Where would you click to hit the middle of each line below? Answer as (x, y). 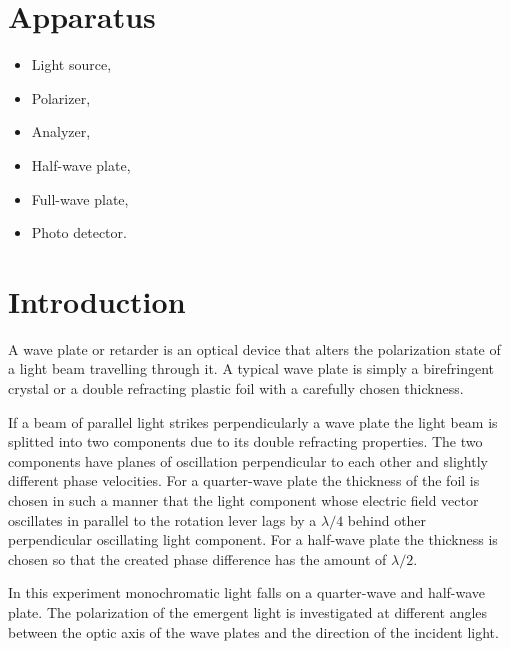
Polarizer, (61, 97)
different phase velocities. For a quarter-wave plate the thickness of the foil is (244, 480)
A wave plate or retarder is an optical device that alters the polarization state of (254, 348)
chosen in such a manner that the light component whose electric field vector (243, 499)
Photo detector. (79, 232)
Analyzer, (61, 131)
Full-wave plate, (80, 198)
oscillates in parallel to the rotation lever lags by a (162, 519)
